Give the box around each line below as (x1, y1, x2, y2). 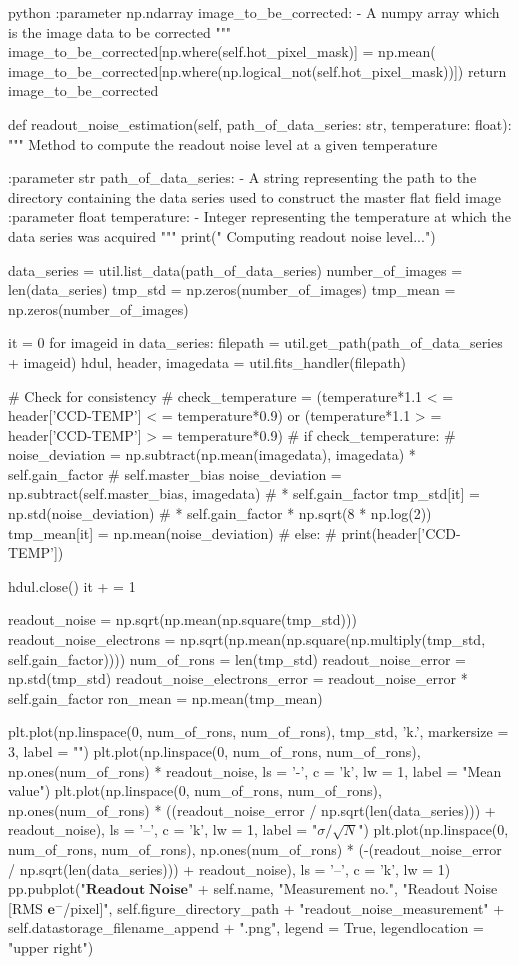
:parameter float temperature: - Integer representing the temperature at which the (8, 206, 511, 227)
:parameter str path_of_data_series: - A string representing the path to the (8, 167, 477, 188)
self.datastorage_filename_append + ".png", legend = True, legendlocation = (8, 917, 484, 938)
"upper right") (8, 936, 94, 957)
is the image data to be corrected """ (8, 21, 232, 42)
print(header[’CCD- (341, 522, 461, 543)
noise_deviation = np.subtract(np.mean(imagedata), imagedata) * (8, 444, 416, 465)
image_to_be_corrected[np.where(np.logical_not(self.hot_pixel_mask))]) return (8, 60, 507, 81)
